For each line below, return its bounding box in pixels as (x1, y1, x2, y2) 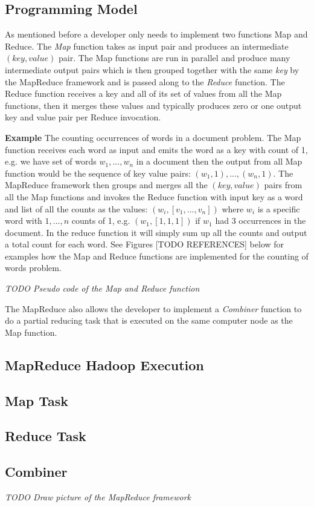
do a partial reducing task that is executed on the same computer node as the (5, 314, 293, 327)
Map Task (5, 391, 68, 410)
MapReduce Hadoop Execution (5, 355, 204, 374)
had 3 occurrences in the (215, 214, 306, 227)
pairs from (264, 178, 303, 191)
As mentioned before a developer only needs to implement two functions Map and (5, 28, 308, 41)
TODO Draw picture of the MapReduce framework (5, 491, 191, 503)
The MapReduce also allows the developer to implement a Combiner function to (5, 302, 302, 315)
